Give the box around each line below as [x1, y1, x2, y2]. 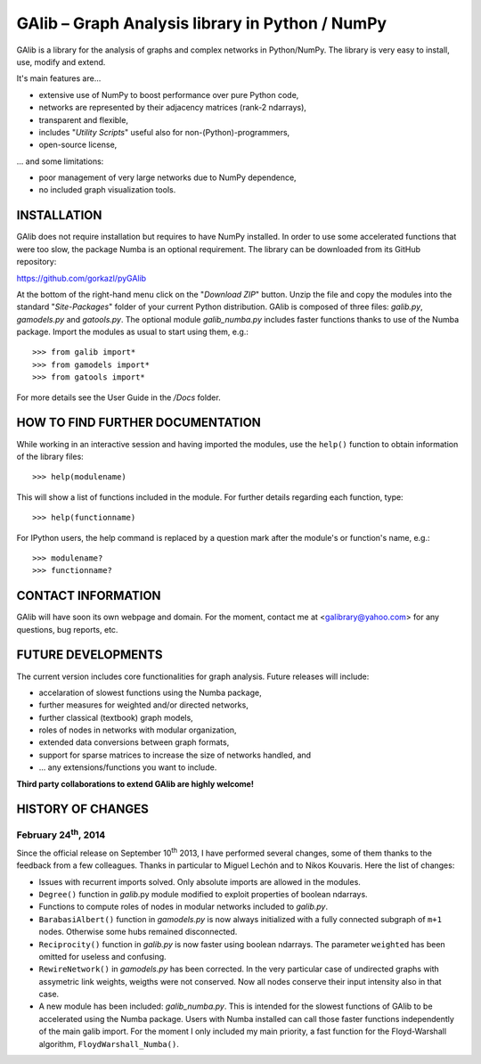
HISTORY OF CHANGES [16, 802, 149, 817]
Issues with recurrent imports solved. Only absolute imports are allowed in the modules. [38, 876, 361, 887]
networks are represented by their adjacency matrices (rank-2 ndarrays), [38, 102, 307, 113]
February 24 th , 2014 [16, 827, 106, 841]
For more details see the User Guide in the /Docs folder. [16, 392, 222, 403]
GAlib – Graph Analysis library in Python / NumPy [16, 13, 387, 33]
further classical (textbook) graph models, [38, 712, 193, 723]
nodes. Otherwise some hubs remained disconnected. [38, 927, 238, 937]
